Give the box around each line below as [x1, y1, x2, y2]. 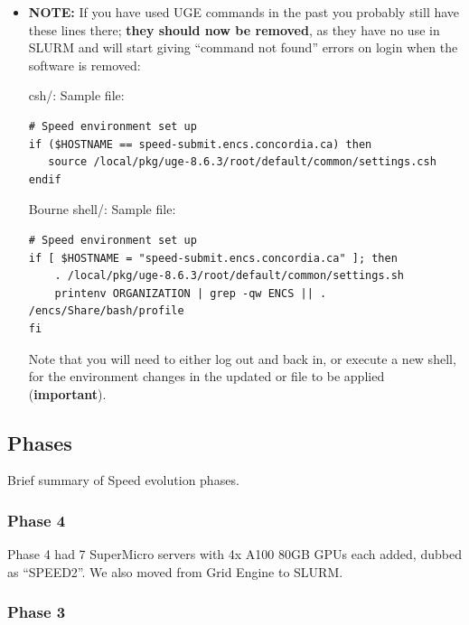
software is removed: [28, 55, 141, 74]
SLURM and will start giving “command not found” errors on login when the [28, 38, 458, 57]
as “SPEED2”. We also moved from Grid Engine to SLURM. [7, 562, 343, 581]
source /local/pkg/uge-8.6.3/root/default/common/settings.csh [48, 155, 436, 169]
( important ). [28, 384, 107, 403]
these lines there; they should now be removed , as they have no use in [28, 20, 440, 39]
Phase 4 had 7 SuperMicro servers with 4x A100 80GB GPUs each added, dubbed [7, 545, 462, 564]
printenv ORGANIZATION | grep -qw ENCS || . [54, 286, 327, 300]
